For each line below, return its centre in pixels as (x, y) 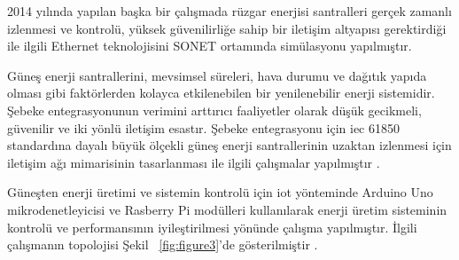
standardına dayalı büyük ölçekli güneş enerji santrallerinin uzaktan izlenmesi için (229, 145)
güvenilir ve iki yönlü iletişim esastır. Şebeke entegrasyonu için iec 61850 (203, 127)
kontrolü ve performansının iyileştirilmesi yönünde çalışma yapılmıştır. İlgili (212, 227)
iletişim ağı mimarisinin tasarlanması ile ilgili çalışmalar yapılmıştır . (194, 162)
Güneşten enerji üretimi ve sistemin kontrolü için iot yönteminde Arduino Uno (220, 192)
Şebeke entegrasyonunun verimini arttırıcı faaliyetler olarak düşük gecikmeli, (214, 110)
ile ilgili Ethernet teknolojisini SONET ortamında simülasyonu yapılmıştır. (210, 46)
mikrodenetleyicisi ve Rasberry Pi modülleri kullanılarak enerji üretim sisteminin (227, 209)
